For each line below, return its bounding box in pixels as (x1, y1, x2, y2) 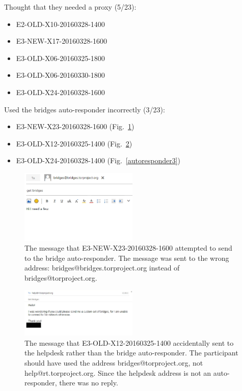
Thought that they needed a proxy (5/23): (4, 2, 137, 12)
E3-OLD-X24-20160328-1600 (16, 86, 105, 97)
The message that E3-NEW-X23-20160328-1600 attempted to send (24, 243, 232, 253)
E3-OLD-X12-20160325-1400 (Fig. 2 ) (16, 138, 132, 148)
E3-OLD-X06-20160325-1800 (16, 52, 105, 63)
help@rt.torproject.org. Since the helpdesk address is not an (24, 367, 211, 378)
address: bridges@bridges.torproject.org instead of (24, 262, 180, 273)
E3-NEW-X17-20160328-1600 (16, 36, 107, 46)
